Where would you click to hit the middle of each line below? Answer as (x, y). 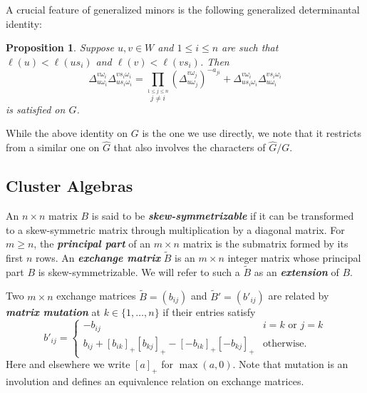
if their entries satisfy (209, 311)
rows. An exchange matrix (98, 257)
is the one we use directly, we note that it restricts (252, 133)
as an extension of (296, 271)
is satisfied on (36, 109)
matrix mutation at (53, 311)
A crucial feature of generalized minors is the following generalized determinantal (183, 9)
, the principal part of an (92, 244)
